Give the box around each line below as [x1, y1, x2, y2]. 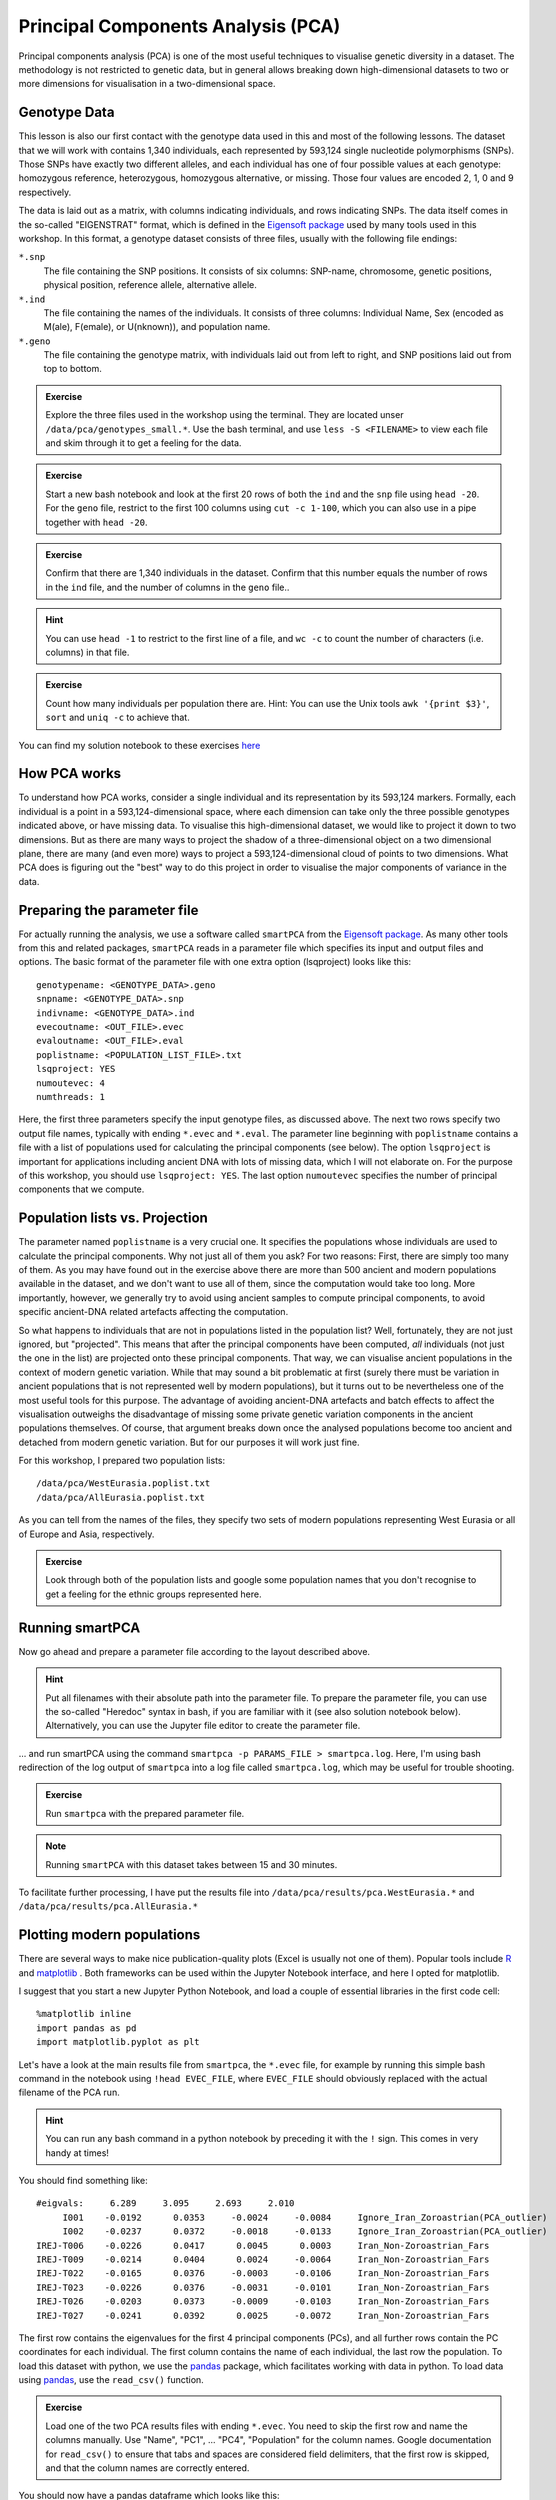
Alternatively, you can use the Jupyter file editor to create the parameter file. [45, 1720, 361, 1732]
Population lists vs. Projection [18, 1210, 209, 1227]
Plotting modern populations [18, 1926, 201, 1944]
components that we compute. [18, 1183, 145, 1195]
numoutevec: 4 [36, 1077, 105, 1089]
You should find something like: [18, 2175, 149, 2186]
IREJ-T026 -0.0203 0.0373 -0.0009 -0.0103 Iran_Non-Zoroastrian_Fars [36, 2296, 490, 2307]
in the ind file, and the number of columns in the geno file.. [45, 581, 290, 593]
